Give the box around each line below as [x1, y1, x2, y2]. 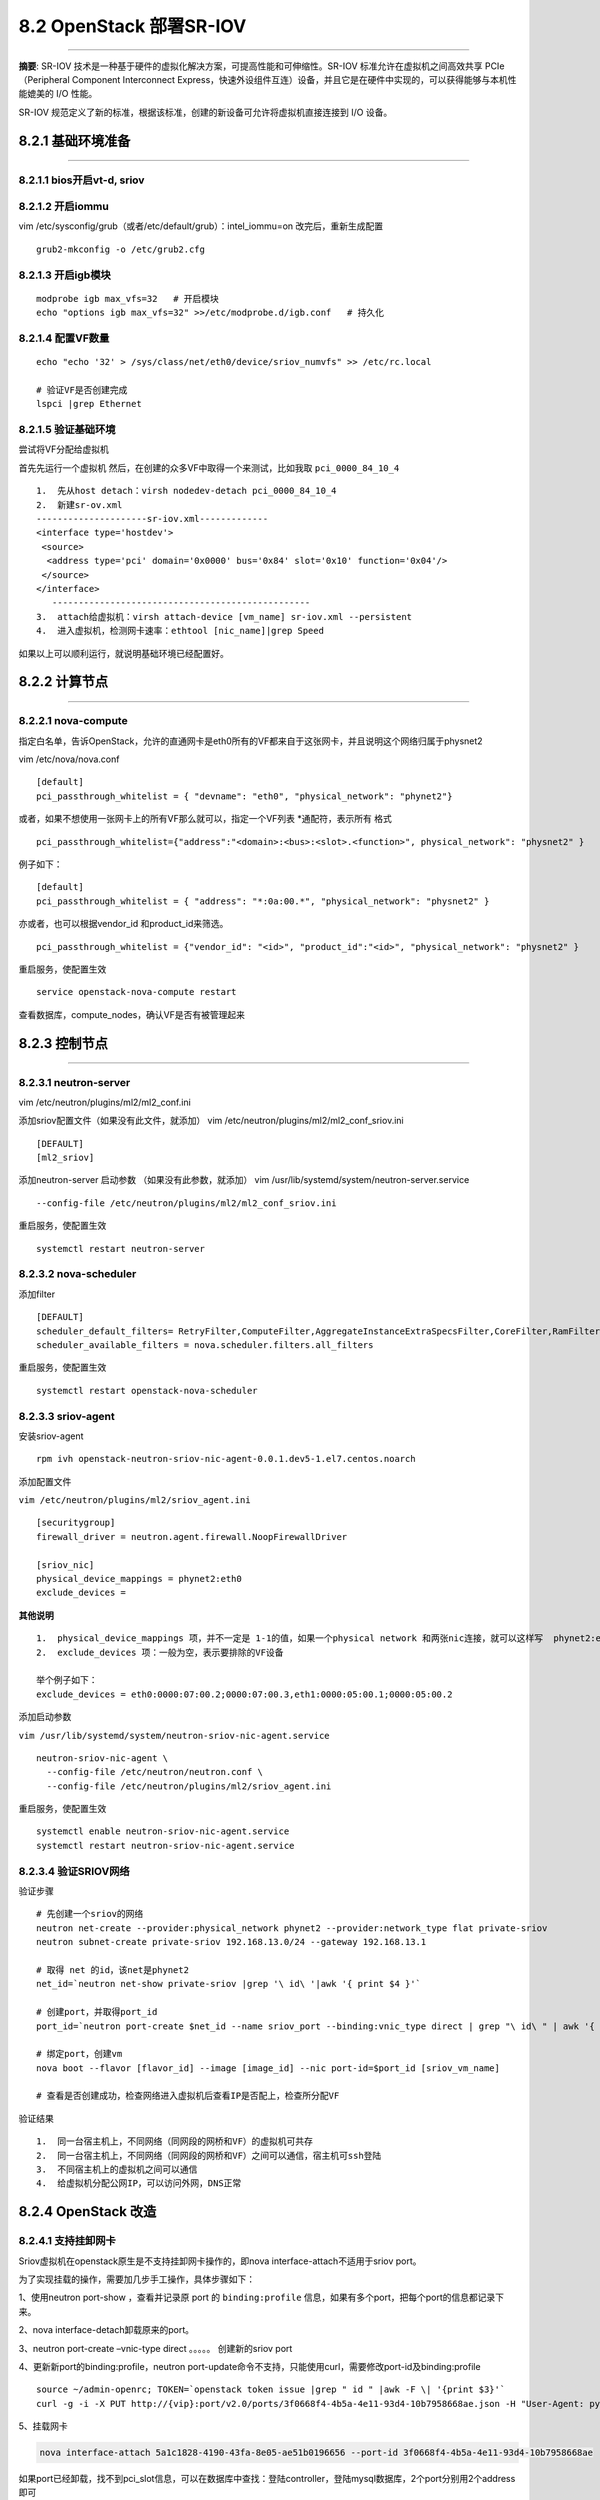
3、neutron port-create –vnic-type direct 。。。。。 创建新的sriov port [18, 2342, 293, 2354]
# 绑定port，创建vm [36, 2048, 123, 2060]
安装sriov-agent [18, 1430, 84, 1442]
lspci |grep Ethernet [36, 398, 142, 410]
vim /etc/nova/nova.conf [18, 753, 120, 765]
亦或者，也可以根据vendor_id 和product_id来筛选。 [18, 918, 229, 930]
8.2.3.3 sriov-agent [18, 1409, 115, 1423]
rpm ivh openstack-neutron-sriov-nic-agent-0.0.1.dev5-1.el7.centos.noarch [36, 1453, 416, 1465]
